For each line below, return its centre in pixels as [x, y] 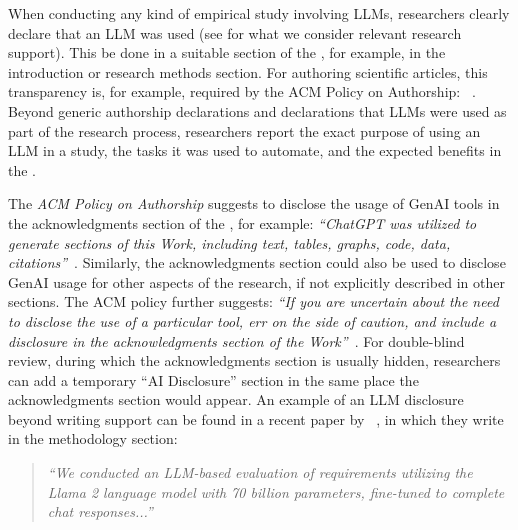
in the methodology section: [93, 438]
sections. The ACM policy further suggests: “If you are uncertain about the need [253, 301]
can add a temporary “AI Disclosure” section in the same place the [213, 379]
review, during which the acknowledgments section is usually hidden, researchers [254, 360]
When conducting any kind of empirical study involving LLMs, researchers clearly [259, 13]
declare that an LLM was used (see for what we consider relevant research [235, 32]
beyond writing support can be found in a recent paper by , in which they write [256, 418]
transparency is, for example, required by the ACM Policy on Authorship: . [242, 91]
